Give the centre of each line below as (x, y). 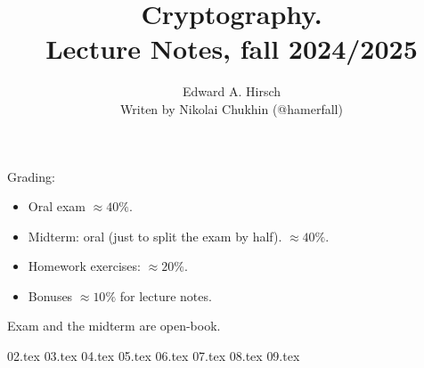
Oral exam (57, 206)
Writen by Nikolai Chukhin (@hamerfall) (232, 108)
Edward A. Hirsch (232, 91)
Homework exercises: (84, 266)
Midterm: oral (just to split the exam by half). (155, 236)
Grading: (31, 176)
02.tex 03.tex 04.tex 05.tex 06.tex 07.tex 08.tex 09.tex (154, 356)
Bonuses (50, 295)
